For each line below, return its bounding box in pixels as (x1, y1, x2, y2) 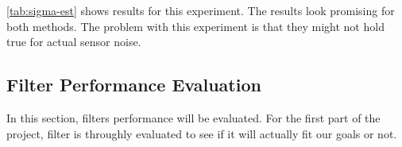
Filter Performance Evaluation (6, 72, 261, 97)
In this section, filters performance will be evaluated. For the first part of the (6, 109, 381, 126)
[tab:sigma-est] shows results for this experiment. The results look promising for (6, 2, 395, 18)
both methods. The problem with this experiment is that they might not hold (6, 17, 385, 34)
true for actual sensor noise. (6, 33, 141, 50)
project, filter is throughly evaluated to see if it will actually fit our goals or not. (6, 125, 397, 141)
